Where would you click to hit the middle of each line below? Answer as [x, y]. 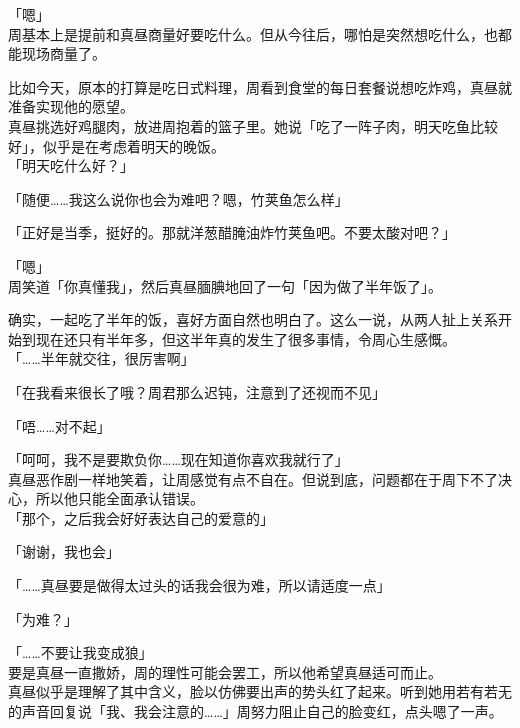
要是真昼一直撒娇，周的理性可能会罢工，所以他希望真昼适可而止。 [225, 671]
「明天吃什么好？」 [71, 165]
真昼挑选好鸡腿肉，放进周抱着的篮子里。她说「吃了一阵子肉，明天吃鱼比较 [253, 125]
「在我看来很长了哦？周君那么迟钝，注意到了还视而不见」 [197, 391]
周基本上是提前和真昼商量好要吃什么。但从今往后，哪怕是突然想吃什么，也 [253, 33]
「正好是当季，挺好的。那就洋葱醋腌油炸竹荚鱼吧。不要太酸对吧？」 [232, 232]
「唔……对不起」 [59, 425]
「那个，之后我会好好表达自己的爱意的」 [141, 517]
